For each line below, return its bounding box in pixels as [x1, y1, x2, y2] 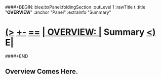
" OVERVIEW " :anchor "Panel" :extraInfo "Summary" [5, 9, 111, 15]
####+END [5, 53, 28, 59]
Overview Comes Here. [5, 67, 78, 76]
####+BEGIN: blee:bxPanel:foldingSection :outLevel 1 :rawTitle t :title [5, 4, 146, 10]
